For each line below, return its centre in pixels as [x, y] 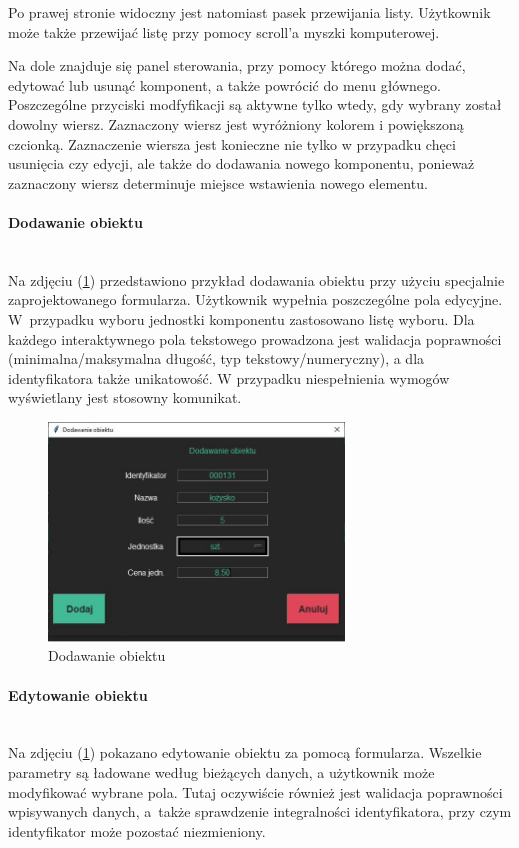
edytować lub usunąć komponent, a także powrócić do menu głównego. [224, 84]
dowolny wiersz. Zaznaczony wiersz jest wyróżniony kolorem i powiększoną [236, 123]
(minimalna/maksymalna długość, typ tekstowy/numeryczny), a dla [216, 358]
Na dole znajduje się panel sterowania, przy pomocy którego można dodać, [237, 65]
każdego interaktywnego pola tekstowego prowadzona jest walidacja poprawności [255, 338]
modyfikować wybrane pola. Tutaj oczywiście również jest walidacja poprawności [255, 791]
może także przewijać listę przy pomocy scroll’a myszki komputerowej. [224, 31]
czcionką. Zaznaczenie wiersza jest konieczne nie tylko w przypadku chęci [232, 143]
